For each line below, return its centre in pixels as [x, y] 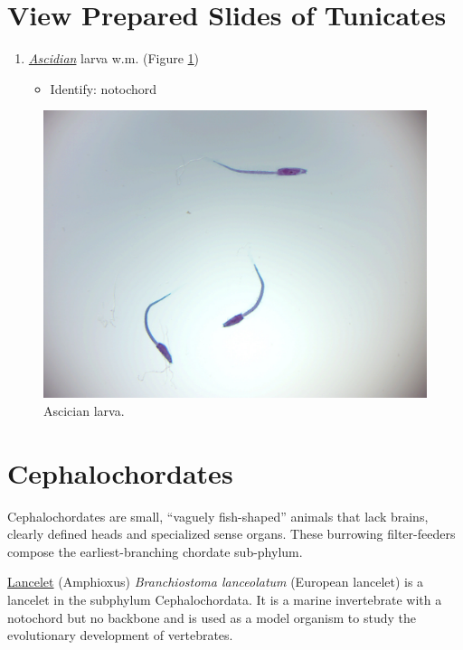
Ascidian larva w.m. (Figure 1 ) [114, 58]
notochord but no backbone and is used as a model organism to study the [212, 617]
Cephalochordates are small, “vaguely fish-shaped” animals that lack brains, [218, 516]
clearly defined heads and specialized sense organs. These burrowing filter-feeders [231, 534]
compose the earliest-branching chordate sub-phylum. [155, 551]
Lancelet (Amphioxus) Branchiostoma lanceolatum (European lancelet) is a [216, 582]
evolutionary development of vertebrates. [120, 635]
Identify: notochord [104, 88]
